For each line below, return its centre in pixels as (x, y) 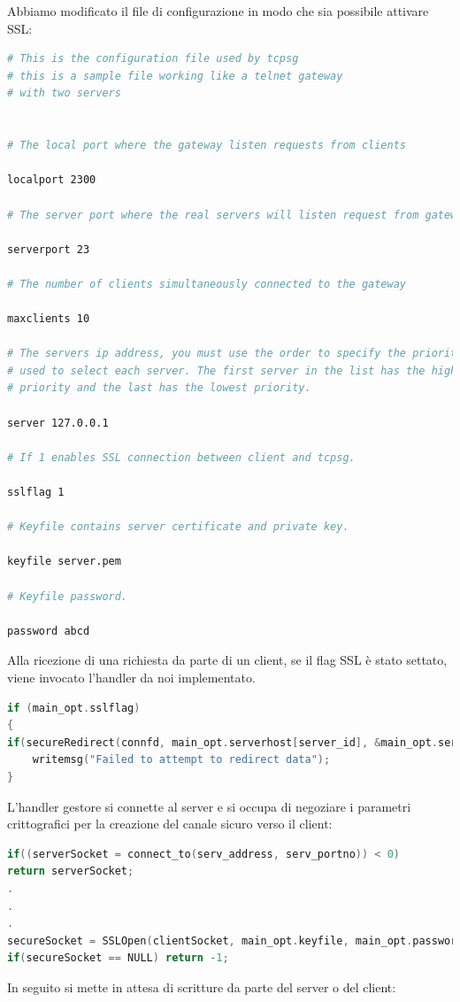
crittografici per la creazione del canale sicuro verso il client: (170, 824)
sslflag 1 (36, 493)
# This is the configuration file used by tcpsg (153, 59)
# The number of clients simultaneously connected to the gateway (207, 284)
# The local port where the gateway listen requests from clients (207, 146)
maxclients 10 (49, 319)
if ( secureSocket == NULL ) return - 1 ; (118, 958)
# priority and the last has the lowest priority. (159, 388)
